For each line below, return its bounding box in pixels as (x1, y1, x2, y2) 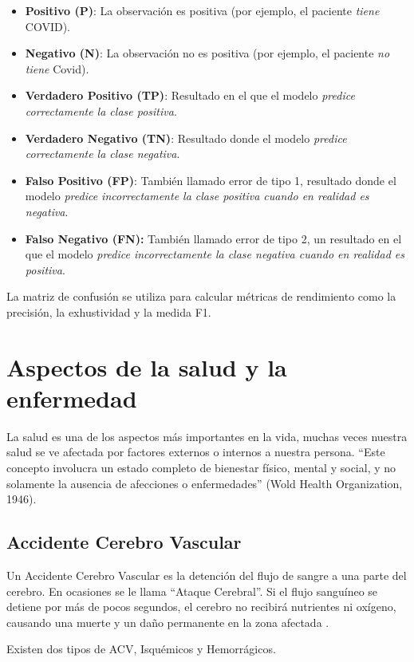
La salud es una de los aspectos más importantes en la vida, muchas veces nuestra (6, 428, 408, 444)
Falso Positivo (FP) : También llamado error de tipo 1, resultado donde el (25, 171, 396, 188)
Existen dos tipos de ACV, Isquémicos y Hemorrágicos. (6, 640, 276, 657)
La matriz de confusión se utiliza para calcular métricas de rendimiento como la (6, 288, 396, 305)
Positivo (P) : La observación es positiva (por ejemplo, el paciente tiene (25, 2, 380, 18)
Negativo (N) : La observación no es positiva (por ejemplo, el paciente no (25, 45, 390, 61)
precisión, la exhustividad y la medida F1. (6, 303, 211, 320)
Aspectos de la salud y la (6, 350, 287, 383)
